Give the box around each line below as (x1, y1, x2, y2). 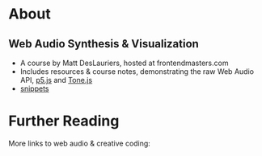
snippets (19, 84, 49, 93)
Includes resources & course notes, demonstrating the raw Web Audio (19, 67, 255, 76)
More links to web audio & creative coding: (8, 138, 151, 148)
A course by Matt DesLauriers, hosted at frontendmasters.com (19, 58, 229, 68)
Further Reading (8, 112, 120, 130)
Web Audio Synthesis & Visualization (8, 37, 200, 51)
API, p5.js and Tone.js (19, 76, 93, 84)
